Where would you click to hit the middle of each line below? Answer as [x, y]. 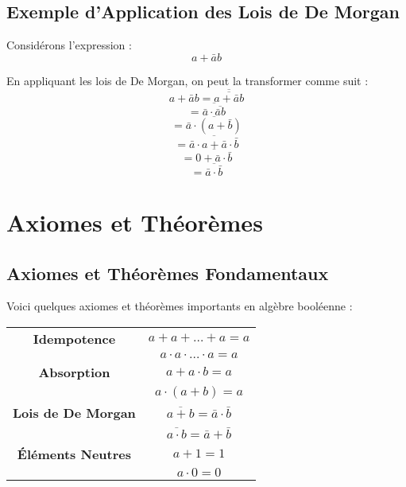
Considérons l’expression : [69, 45]
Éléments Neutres [74, 454]
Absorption [74, 372]
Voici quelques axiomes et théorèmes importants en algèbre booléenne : [180, 306]
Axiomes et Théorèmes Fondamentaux [168, 273]
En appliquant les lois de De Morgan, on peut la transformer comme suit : [188, 80]
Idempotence [74, 338]
